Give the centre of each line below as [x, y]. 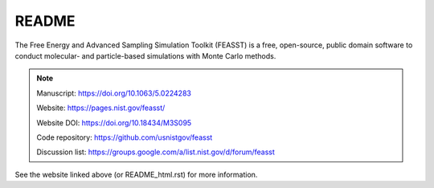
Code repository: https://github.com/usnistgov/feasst [125, 137]
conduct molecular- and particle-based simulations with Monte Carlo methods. [145, 55]
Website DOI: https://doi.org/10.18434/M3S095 [114, 123]
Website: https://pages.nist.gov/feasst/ [101, 108]
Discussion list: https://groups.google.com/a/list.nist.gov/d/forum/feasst [156, 152]
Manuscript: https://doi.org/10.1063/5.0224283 [114, 93]
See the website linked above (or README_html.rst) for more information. [136, 174]
